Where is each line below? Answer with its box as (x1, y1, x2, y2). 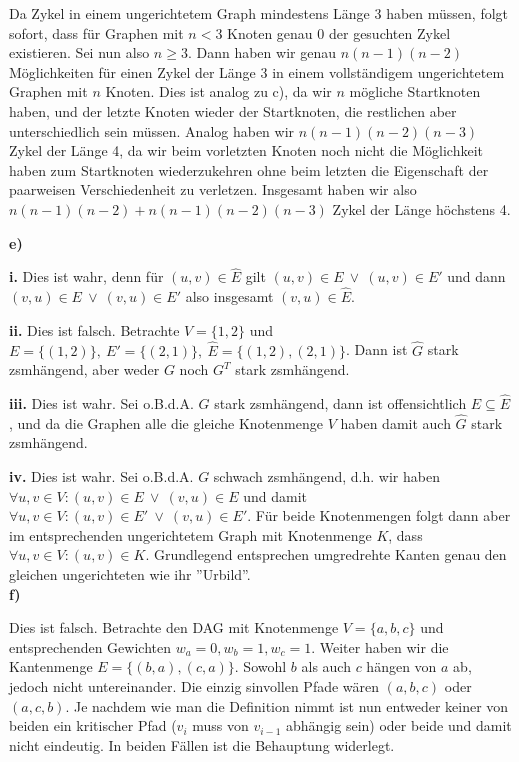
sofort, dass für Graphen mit (9, 22, 184, 43)
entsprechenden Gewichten (9, 636, 171, 657)
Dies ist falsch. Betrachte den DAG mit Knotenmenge (9, 617, 339, 638)
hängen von (366, 656, 437, 677)
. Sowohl (234, 656, 287, 677)
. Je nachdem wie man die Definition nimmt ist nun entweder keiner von (65, 695, 509, 716)
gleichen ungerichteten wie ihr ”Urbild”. (9, 563, 251, 584)
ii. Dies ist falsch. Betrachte (9, 319, 180, 340)
